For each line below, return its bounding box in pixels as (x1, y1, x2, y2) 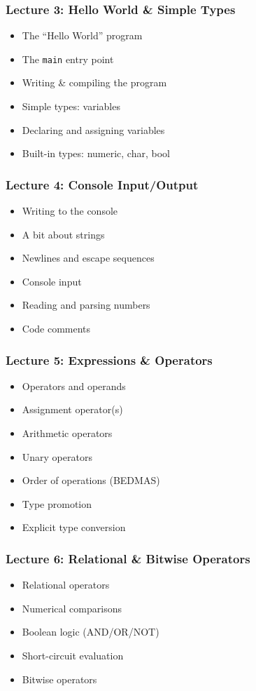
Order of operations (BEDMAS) (22, 473, 160, 488)
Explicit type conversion (22, 520, 126, 535)
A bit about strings (22, 227, 105, 241)
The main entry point (22, 51, 114, 66)
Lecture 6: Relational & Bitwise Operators (6, 549, 250, 567)
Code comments (22, 321, 91, 336)
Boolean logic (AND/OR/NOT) (22, 624, 159, 639)
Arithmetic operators (22, 426, 113, 441)
